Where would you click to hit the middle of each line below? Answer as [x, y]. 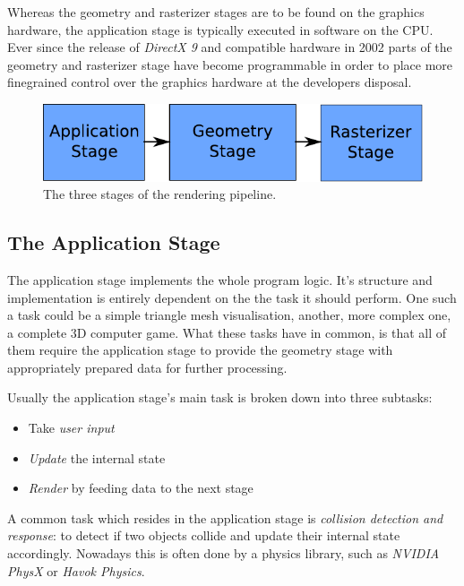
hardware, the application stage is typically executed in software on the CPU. [220, 29]
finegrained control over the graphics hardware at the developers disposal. [210, 82]
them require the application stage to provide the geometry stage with [200, 350]
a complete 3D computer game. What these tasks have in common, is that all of [227, 332]
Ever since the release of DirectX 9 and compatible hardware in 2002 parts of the [230, 47]
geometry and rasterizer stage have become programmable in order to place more [230, 64]
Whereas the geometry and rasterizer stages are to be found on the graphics [216, 12]
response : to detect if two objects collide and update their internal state [204, 535]
